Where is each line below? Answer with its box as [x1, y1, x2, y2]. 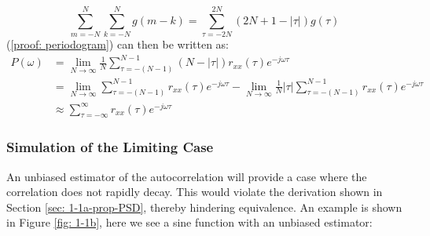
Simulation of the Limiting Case [6, 137, 214, 157]
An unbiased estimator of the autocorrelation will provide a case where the [6, 168, 367, 184]
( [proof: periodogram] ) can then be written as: [6, 36, 230, 53]
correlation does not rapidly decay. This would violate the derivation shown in [6, 183, 383, 200]
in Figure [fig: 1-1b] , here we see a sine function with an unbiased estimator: [6, 214, 373, 231]
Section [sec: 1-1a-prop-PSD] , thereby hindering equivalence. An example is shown [6, 198, 402, 215]
